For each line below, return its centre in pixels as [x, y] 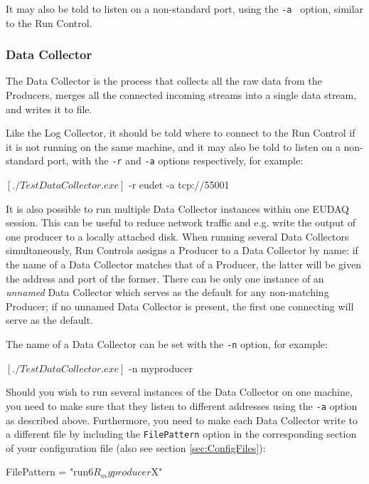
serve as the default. [49, 320]
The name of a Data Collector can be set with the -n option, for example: [167, 344]
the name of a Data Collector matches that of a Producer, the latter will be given [183, 264]
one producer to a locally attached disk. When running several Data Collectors [177, 236]
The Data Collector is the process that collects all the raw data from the [164, 81]
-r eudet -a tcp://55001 [179, 185]
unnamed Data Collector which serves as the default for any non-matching [167, 292]
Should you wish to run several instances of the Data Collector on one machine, [179, 392]
